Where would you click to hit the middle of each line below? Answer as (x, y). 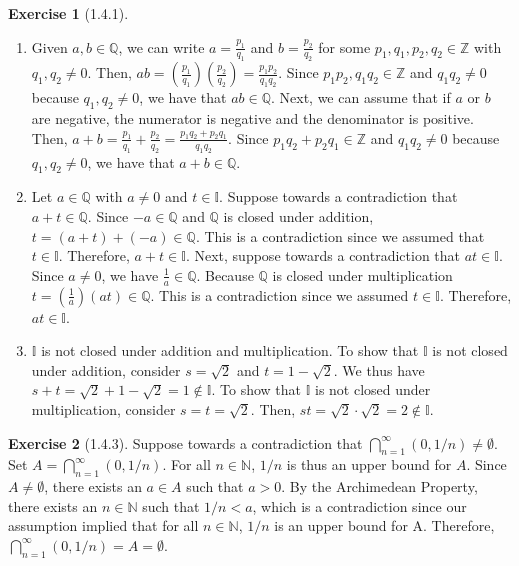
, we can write (161, 46)
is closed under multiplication (362, 274)
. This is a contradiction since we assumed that (340, 235)
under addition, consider (106, 369)
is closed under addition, (298, 215)
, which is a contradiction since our (359, 505)
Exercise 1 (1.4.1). (68, 13)
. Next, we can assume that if (360, 97)
